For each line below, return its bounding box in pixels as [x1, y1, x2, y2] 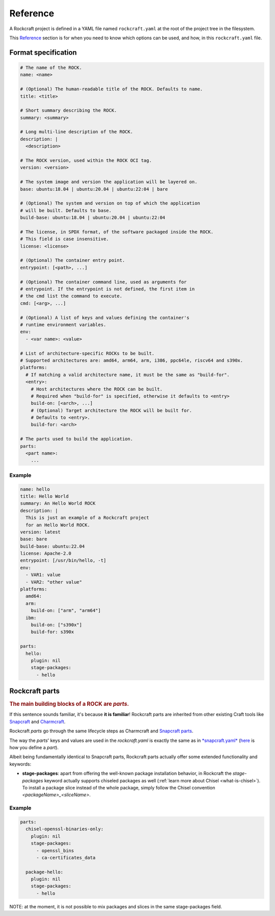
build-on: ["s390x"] [31, 622, 82, 628]
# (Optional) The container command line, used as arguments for [20, 279, 187, 285]
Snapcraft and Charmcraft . [9, 719, 66, 725]
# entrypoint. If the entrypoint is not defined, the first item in [20, 286, 195, 292]
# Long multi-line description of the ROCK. [20, 129, 133, 135]
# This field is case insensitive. [20, 236, 109, 242]
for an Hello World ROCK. [25, 522, 90, 528]
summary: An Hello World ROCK [20, 501, 96, 506]
